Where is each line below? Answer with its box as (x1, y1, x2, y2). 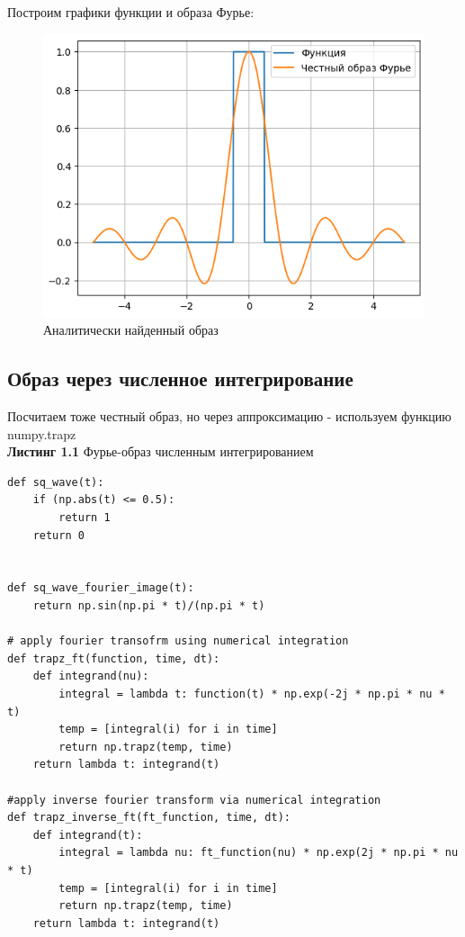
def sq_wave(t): (7, 475, 104, 489)
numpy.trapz (7, 424, 76, 443)
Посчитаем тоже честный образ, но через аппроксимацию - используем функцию (7, 407, 452, 426)
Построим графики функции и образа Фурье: (7, 3, 255, 21)
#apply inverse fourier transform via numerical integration (7, 793, 381, 806)
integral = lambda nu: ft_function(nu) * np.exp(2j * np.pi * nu (58, 846, 459, 860)
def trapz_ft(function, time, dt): (7, 652, 220, 665)
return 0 (32, 528, 85, 542)
